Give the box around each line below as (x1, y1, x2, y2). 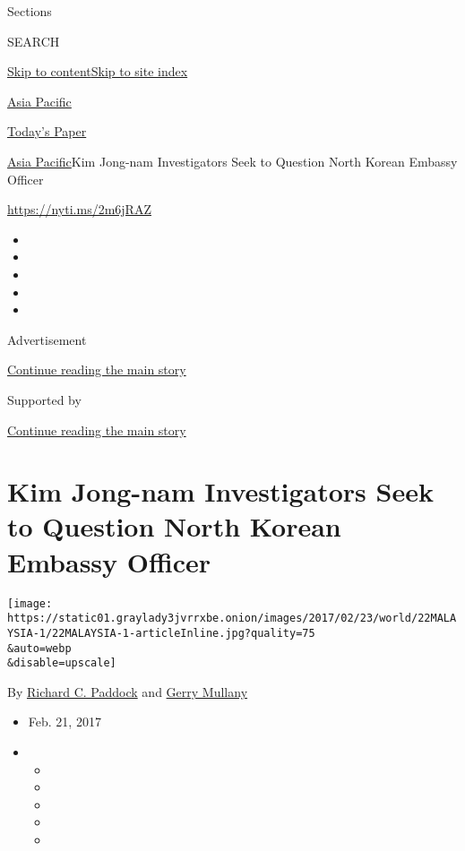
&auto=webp (7, 641, 72, 655)
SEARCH (7, 31, 60, 50)
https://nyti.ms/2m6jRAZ (7, 200, 151, 219)
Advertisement (7, 330, 87, 348)
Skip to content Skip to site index (7, 62, 188, 81)
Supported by (7, 390, 82, 408)
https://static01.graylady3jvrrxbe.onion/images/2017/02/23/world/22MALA (7, 612, 457, 625)
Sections (7, 2, 52, 20)
